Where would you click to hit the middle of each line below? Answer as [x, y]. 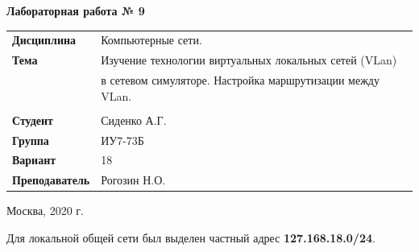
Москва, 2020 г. [45, 211]
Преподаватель [51, 180]
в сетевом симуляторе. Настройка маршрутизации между [240, 80]
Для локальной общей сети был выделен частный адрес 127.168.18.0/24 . [191, 237]
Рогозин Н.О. [133, 180]
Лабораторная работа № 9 [76, 10]
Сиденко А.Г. [134, 120]
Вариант [34, 160]
